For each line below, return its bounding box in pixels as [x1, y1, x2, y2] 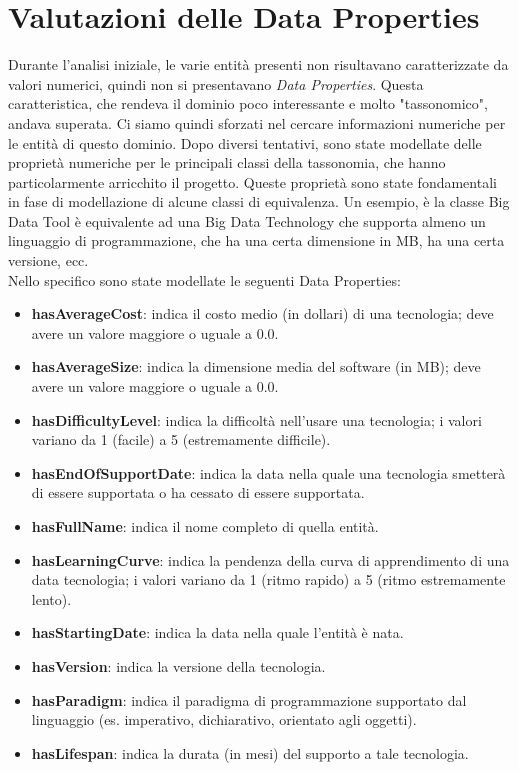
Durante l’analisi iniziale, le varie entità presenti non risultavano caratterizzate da [8, 54, 509, 75]
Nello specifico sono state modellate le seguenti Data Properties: [8, 269, 401, 290]
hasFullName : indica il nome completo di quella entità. [31, 516, 379, 536]
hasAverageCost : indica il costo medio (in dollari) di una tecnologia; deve [31, 303, 494, 324]
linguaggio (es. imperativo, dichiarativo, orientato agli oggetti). [31, 709, 417, 730]
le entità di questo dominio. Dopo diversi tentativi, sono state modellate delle [8, 132, 482, 153]
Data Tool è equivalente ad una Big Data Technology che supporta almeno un [8, 210, 486, 231]
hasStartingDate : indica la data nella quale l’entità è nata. [31, 622, 404, 643]
